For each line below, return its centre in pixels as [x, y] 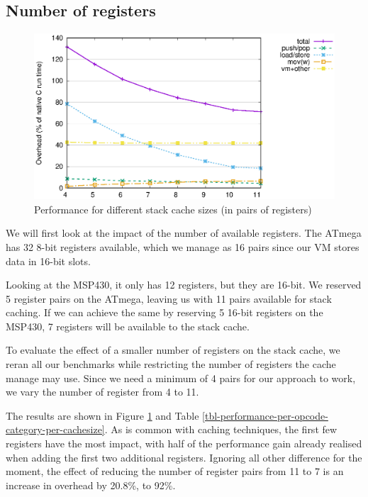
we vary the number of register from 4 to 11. [102, 392]
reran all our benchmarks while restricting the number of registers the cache [171, 364]
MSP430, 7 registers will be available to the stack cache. [128, 326]
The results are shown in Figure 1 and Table [102, 415]
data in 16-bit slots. [48, 261]
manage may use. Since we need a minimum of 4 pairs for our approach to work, [181, 378]
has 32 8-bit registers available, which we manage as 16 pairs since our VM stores [183, 246]
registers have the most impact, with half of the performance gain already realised [184, 443]
